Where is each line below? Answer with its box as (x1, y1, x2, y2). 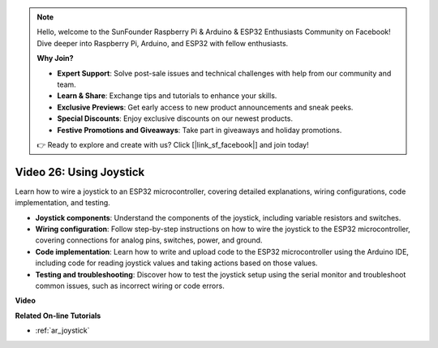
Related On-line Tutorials (15, 311, 101, 320)
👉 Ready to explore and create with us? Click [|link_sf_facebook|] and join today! (36, 140, 309, 149)
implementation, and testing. (15, 198, 111, 208)
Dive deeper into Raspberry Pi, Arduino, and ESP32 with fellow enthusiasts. (36, 38, 289, 48)
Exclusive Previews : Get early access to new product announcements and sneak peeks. (57, 102, 354, 112)
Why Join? (36, 54, 74, 63)
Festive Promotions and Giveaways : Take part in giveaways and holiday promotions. (57, 125, 342, 135)
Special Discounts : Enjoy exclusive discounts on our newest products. (57, 114, 294, 123)
